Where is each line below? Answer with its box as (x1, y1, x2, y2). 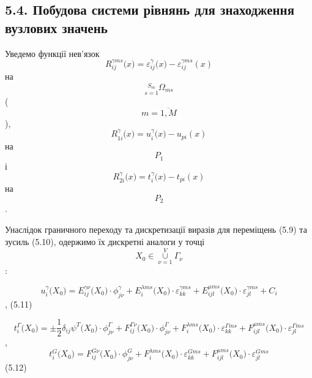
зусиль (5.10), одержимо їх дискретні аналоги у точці (5, 235, 205, 248)
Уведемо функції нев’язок (5, 47, 100, 59)
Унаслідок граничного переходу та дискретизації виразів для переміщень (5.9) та (5, 223, 307, 236)
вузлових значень (5, 18, 108, 37)
